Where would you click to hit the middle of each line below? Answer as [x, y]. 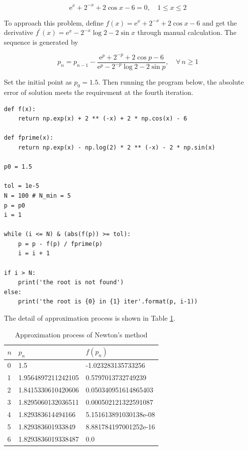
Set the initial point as [38, 82]
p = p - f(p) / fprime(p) [60, 244]
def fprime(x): [29, 138]
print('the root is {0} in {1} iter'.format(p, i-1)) [108, 302]
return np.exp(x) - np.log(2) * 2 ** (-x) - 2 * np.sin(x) [117, 147]
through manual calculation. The [187, 32]
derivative [19, 32]
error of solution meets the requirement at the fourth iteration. [99, 92]
